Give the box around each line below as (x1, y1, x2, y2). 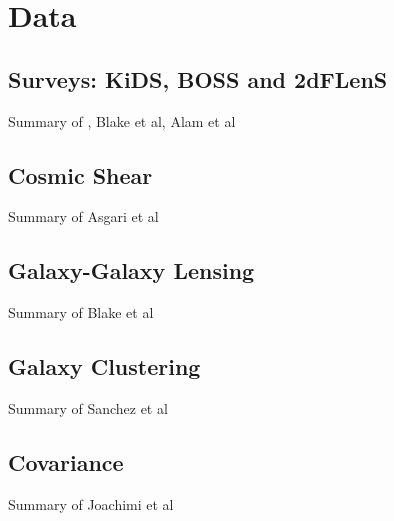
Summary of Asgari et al (8, 206, 159, 227)
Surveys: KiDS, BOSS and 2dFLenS (8, 63, 388, 94)
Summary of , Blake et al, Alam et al (8, 110, 236, 131)
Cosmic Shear (8, 159, 153, 190)
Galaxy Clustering (8, 351, 201, 382)
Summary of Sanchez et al (8, 397, 168, 418)
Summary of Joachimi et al (8, 493, 174, 514)
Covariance (8, 446, 124, 477)
